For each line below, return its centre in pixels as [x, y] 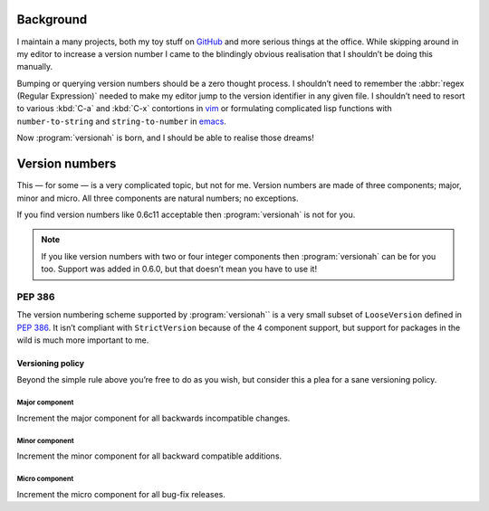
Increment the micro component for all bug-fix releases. [121, 494]
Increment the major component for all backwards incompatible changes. [153, 418]
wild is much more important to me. [83, 340]
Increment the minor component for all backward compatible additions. [149, 456]
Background [52, 19]
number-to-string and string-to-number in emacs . [121, 121]
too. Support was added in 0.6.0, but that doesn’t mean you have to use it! [179, 269]
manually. [35, 67]
